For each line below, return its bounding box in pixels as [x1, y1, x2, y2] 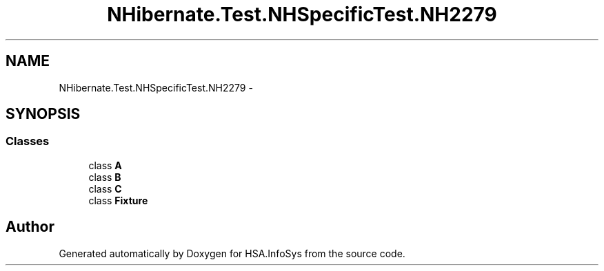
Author [6, 218, 54, 236]
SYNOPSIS [6, 105, 81, 123]
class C [88, 182, 122, 195]
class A [88, 159, 122, 171]
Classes [6, 134, 50, 149]
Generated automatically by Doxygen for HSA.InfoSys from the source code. [59, 247, 405, 259]
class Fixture [88, 194, 148, 206]
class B [88, 171, 121, 183]
